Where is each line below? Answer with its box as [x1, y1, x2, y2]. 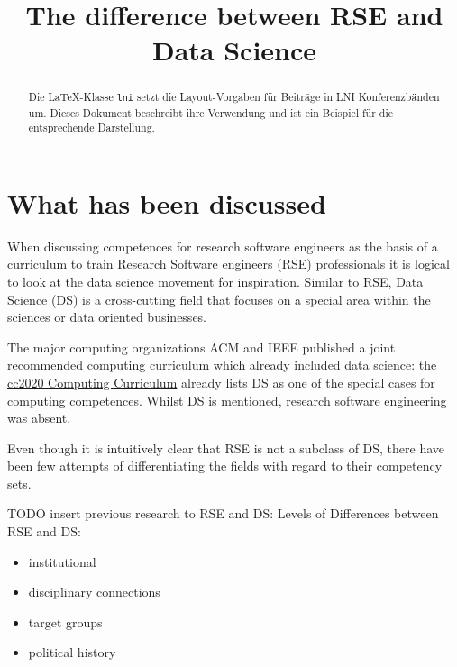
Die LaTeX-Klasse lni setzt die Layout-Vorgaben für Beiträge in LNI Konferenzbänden [28, 89, 440, 105]
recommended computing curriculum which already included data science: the [7, 355, 437, 374]
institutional [28, 552, 96, 571]
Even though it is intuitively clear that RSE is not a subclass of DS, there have [7, 438, 445, 457]
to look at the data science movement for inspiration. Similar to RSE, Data [7, 271, 424, 290]
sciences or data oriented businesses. [7, 307, 207, 326]
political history [28, 643, 116, 662]
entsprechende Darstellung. [28, 120, 155, 135]
